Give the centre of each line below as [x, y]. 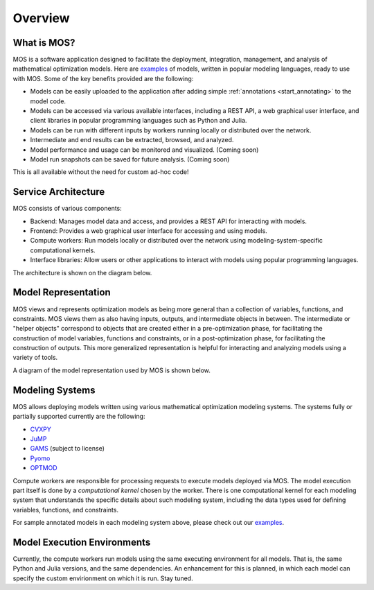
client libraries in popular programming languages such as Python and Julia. [139, 121]
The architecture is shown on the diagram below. [82, 272]
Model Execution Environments [82, 542]
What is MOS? [44, 43]
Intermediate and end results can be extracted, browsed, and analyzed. [132, 140]
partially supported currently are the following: [79, 417]
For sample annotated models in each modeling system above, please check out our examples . [149, 523]
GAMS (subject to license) [68, 449]
